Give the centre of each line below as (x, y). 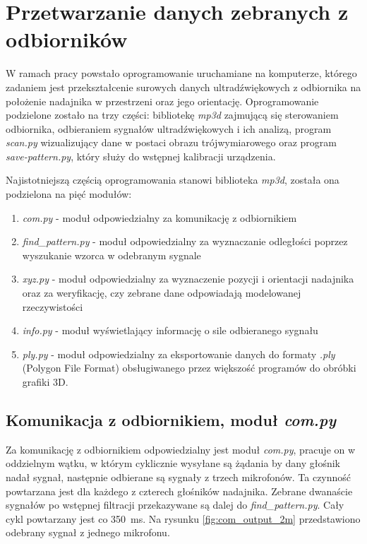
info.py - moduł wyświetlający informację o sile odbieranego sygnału (170, 330)
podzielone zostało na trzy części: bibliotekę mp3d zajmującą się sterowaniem (172, 115)
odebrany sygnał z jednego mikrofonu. (88, 532)
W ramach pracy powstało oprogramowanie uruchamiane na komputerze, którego (181, 73)
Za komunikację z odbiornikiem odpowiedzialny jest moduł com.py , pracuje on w (181, 449)
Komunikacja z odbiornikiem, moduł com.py (171, 419)
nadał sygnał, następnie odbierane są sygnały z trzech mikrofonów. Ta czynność (179, 477)
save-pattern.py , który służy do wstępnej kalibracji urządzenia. (141, 156)
